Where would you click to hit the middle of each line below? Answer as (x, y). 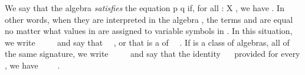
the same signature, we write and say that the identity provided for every (152, 54)
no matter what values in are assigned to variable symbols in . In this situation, (149, 31)
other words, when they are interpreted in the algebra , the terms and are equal (149, 19)
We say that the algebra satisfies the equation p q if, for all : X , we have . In (145, 8)
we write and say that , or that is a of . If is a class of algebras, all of (147, 42)
